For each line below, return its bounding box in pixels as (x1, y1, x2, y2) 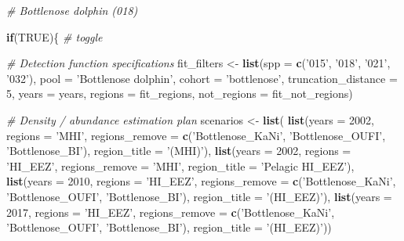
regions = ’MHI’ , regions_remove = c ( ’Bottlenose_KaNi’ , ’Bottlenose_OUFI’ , (6, 127, 386, 143)
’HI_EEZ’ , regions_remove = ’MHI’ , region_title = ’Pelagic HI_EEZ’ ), (6, 157, 355, 174)
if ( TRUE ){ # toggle (6, 28, 103, 45)
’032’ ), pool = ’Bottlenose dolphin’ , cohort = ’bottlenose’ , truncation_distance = (6, 70, 398, 86)
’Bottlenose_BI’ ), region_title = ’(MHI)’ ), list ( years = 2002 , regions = (6, 142, 351, 159)
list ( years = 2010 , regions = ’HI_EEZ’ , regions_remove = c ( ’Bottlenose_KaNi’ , (6, 173, 396, 189)
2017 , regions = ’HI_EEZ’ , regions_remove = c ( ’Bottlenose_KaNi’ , (6, 203, 335, 220)
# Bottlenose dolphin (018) (6, 2, 138, 18)
